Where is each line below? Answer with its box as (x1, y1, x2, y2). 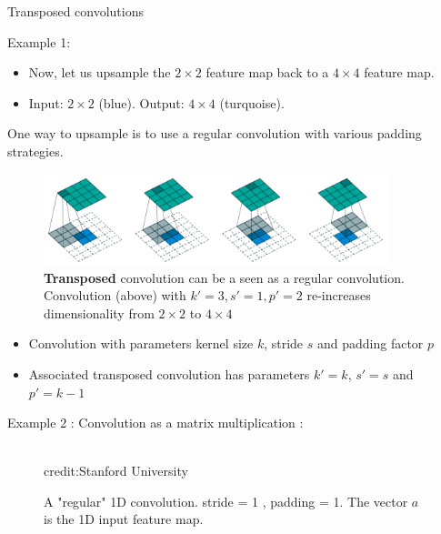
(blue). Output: (98, 93, 185, 112)
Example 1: (7, 32, 71, 51)
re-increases (306, 286, 371, 305)
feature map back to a (205, 63, 329, 82)
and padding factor (316, 334, 424, 353)
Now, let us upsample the (28, 63, 171, 82)
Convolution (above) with (44, 286, 186, 305)
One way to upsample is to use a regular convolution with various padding (7, 124, 422, 143)
